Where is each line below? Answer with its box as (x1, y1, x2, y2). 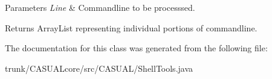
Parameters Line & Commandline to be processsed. (5, 1, 195, 13)
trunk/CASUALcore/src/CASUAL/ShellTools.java (5, 62, 193, 74)
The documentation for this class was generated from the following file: (5, 42, 268, 54)
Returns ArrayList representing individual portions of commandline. (5, 21, 257, 34)
